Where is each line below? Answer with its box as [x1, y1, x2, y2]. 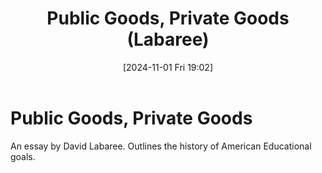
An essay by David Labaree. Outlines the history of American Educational [10, 140, 312, 152]
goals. [10, 150, 36, 162]
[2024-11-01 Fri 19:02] [122, 61, 214, 73]
